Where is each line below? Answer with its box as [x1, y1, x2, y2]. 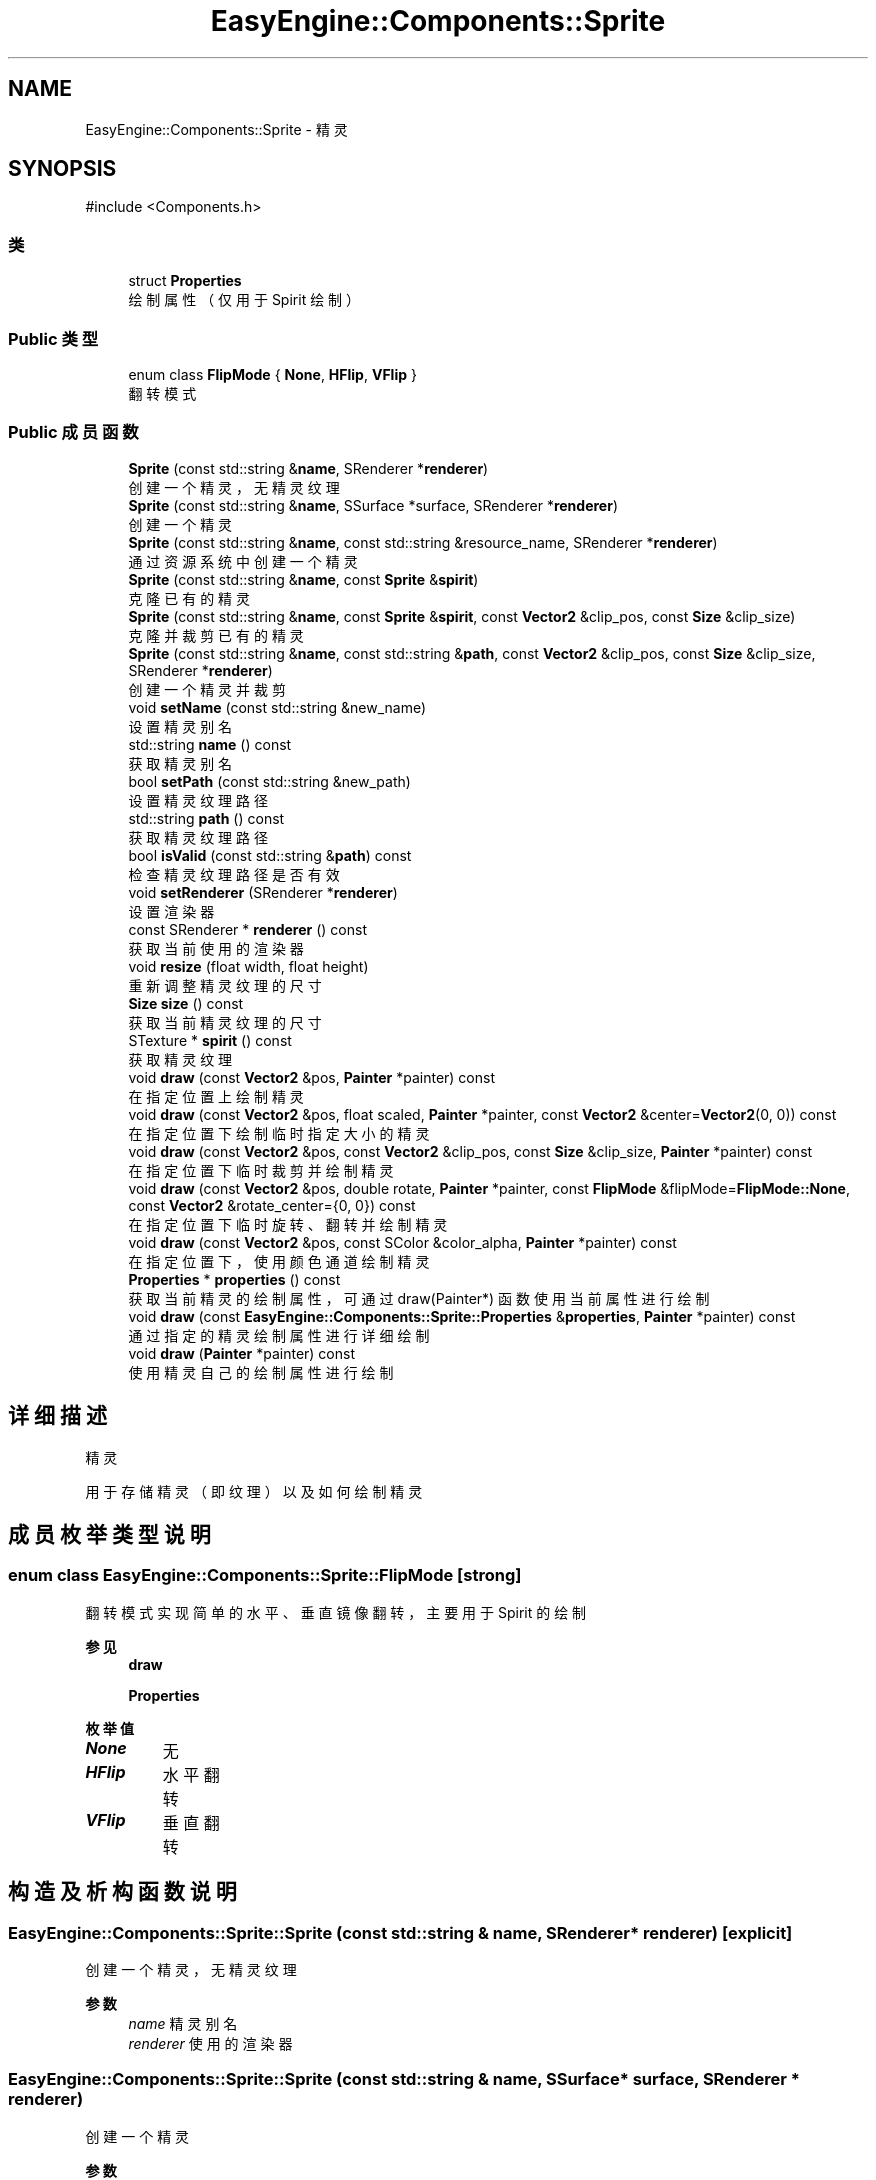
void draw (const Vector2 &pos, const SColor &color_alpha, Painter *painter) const [128, 1233, 677, 1251]
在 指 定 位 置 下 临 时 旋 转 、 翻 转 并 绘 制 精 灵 [128, 1215, 448, 1233]
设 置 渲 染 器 [128, 902, 215, 920]
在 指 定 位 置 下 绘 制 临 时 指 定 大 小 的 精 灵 [128, 1124, 430, 1142]
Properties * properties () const [128, 1270, 341, 1288]
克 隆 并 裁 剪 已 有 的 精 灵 [128, 626, 304, 644]
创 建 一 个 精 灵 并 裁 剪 [128, 680, 286, 698]
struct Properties [128, 272, 242, 290]
